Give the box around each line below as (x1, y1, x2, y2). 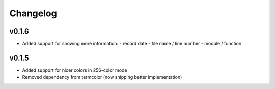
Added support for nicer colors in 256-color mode (22, 67, 127, 73)
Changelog (9, 8, 57, 19)
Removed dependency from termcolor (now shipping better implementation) (22, 74, 182, 80)
